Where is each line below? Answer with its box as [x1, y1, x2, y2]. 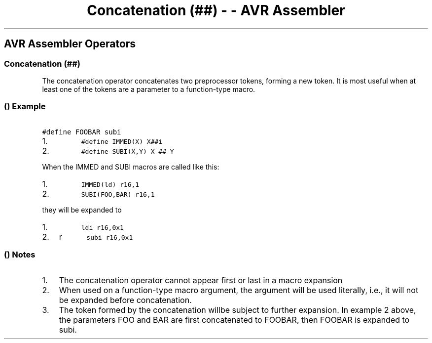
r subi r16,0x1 [59, 231, 133, 242]
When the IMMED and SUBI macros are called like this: [42, 162, 219, 171]
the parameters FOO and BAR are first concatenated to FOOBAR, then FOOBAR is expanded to [59, 315, 410, 325]
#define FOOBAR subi [42, 128, 121, 136]
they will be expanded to [42, 205, 122, 214]
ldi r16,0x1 [81, 223, 124, 231]
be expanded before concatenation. [59, 295, 192, 305]
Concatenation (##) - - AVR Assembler [87, 2, 345, 19]
